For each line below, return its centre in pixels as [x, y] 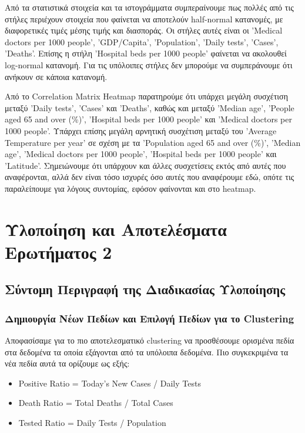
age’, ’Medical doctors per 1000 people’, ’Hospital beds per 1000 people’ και [141, 154]
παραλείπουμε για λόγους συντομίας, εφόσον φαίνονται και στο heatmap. [130, 188]
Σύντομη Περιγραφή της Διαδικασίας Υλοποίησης [145, 289]
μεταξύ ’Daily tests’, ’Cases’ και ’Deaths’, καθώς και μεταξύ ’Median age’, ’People [150, 107]
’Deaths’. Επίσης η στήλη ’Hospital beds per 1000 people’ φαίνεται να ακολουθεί [146, 53]
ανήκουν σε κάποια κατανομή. [56, 76]
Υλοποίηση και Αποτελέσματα [116, 229]
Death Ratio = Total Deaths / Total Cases [96, 403]
